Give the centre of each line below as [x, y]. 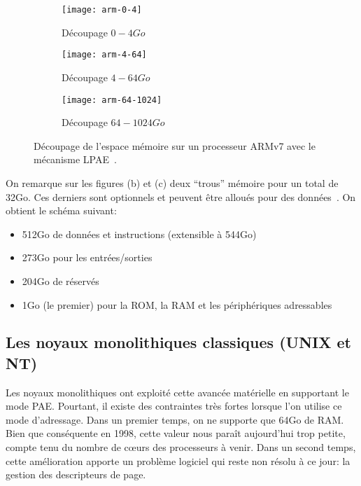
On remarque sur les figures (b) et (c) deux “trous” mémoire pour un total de [172, 182]
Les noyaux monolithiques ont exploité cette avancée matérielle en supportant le [177, 392]
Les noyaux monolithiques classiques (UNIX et [178, 342]
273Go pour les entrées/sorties [87, 257]
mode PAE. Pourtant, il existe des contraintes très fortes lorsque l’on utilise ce [174, 406]
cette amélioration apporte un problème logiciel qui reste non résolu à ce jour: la [178, 460]
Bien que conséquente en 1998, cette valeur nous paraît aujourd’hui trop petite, [176, 433]
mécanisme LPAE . [75, 159]
